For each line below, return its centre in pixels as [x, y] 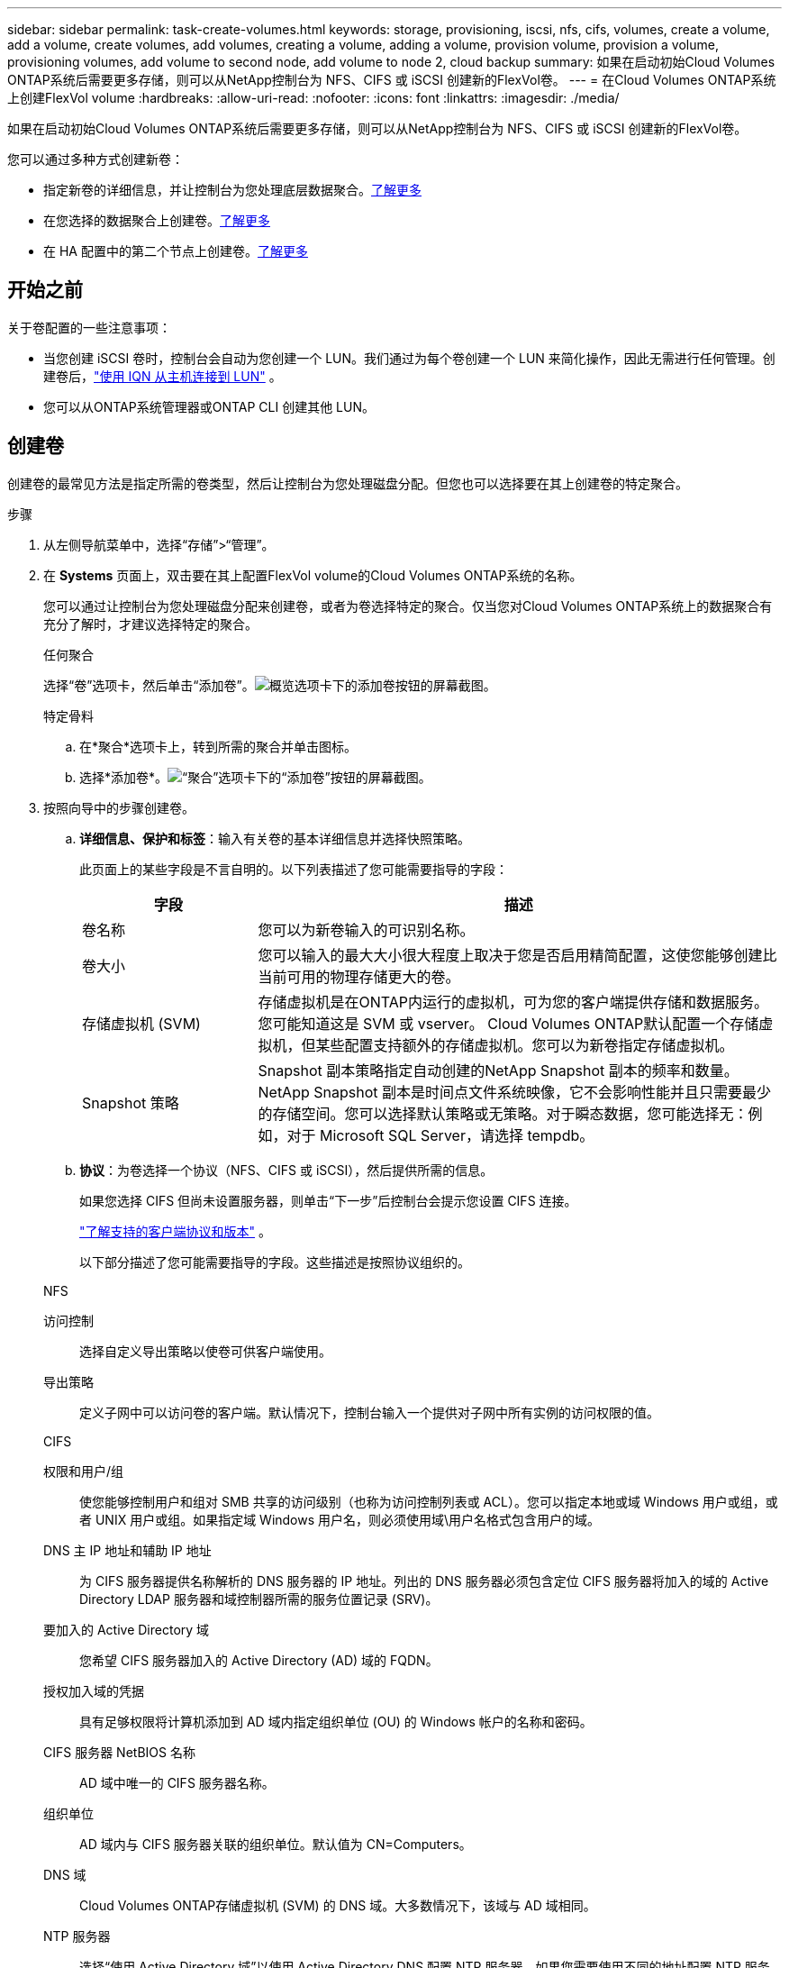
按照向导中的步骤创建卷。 [119, 807]
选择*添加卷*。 [124, 777]
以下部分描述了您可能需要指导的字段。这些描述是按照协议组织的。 [275, 1262]
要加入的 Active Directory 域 [127, 1629]
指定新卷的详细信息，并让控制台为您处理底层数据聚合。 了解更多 [232, 190]
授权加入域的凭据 [94, 1690]
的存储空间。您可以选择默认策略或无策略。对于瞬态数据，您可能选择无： [503, 1113]
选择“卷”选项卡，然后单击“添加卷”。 [149, 685]
